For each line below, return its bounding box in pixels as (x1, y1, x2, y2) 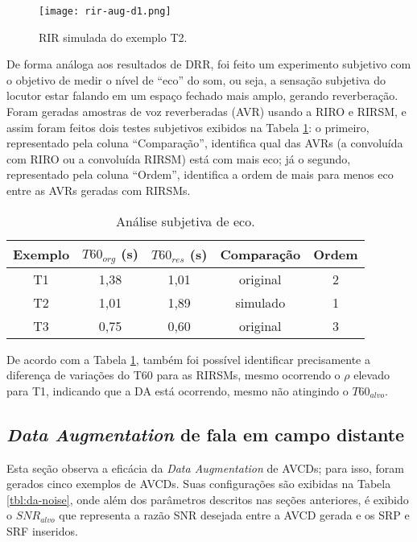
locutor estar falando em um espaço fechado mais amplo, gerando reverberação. (6, 87, 398, 104)
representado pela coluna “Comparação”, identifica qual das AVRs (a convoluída (6, 134, 403, 151)
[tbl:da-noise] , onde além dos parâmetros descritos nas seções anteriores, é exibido (6, 490, 409, 507)
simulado (235, 292, 286, 312)
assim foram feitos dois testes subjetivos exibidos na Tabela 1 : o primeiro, (6, 118, 370, 135)
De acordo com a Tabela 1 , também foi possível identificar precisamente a (6, 350, 370, 367)
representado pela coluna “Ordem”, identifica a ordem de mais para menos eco (6, 166, 394, 183)
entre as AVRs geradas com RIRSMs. (6, 182, 191, 198)
